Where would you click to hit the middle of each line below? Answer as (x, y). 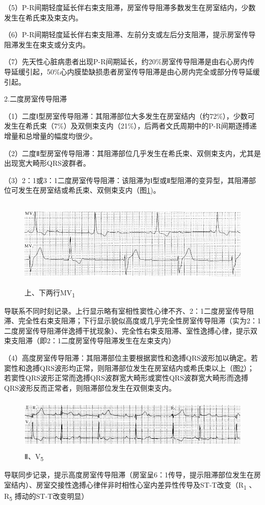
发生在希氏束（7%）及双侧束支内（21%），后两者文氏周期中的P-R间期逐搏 (127, 126)
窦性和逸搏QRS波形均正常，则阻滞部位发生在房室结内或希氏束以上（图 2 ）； (129, 368)
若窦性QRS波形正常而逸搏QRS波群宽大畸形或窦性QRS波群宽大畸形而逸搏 (126, 378)
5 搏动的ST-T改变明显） (49, 496)
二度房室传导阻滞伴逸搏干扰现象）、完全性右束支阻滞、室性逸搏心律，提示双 (131, 330)
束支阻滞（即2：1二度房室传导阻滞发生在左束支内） (90, 340)
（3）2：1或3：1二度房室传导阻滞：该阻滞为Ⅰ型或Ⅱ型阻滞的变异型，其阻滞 (127, 180)
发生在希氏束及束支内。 (43, 17)
